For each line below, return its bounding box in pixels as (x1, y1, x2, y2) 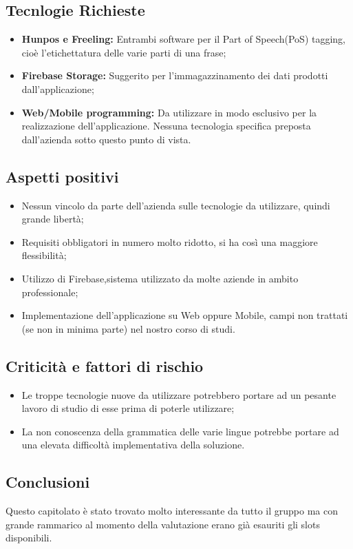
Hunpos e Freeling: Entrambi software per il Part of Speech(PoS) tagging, (21, 32, 346, 46)
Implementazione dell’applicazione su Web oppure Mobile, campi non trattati (21, 308, 348, 322)
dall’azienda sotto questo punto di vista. (21, 132, 191, 146)
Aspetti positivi (6, 165, 119, 187)
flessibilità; (21, 248, 67, 262)
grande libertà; (21, 211, 84, 226)
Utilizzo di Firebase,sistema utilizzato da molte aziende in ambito (21, 271, 299, 285)
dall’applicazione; (21, 81, 94, 96)
